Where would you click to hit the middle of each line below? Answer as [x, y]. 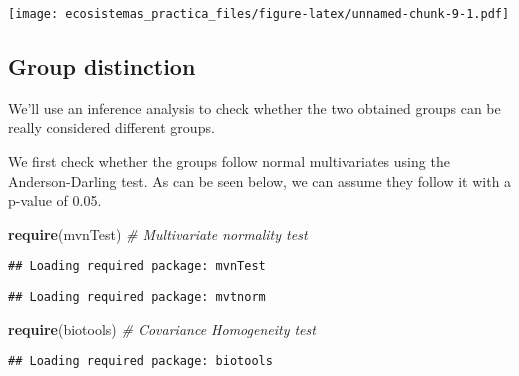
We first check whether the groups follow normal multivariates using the [229, 161]
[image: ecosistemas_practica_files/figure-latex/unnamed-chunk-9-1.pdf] [259, 14]
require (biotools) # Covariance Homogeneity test [162, 328]
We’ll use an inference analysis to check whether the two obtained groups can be [254, 107]
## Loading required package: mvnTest [137, 266]
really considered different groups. [111, 127]
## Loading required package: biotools [140, 361]
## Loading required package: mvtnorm [137, 297]
